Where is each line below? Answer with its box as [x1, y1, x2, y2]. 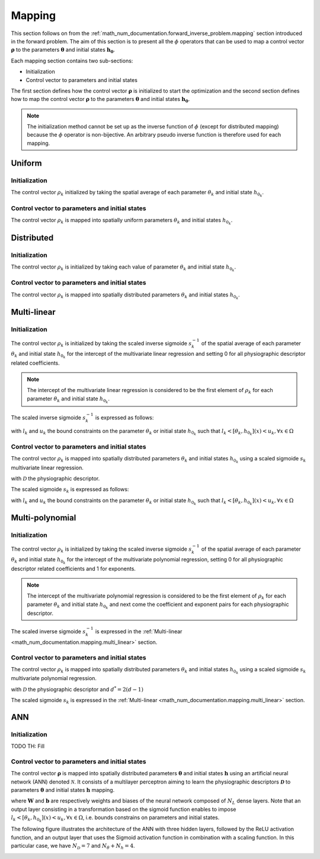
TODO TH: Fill [11, 743, 44, 750]
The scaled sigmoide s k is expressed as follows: [11, 486, 129, 494]
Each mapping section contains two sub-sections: [11, 57, 133, 64]
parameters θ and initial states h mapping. [11, 787, 115, 794]
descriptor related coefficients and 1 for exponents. [11, 565, 136, 572]
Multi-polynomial [11, 513, 76, 523]
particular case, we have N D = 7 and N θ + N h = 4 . [11, 842, 136, 851]
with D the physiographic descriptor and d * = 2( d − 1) [11, 685, 143, 693]
